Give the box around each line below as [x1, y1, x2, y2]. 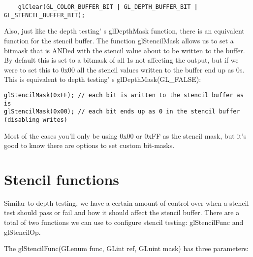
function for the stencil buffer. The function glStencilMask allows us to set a [4, 35, 234, 45]
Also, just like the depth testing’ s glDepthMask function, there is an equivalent [4, 26, 245, 36]
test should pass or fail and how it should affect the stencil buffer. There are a [4, 207, 240, 218]
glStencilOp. [4, 226, 41, 237]
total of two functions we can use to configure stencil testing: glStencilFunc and [4, 217, 244, 227]
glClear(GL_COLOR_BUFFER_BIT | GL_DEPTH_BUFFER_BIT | [18, 3, 198, 10]
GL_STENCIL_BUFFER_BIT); [4, 11, 85, 19]
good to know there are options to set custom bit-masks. [4, 140, 175, 150]
